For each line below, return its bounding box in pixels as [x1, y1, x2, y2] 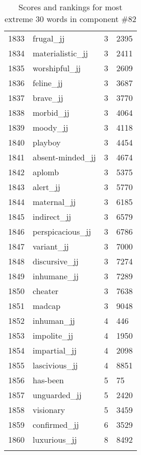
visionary [33, 404, 65, 416]
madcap [33, 300, 61, 312]
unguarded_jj [33, 389, 82, 401]
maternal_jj [33, 196, 76, 208]
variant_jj [33, 240, 69, 252]
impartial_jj [33, 344, 77, 356]
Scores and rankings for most [18, 1, 123, 13]
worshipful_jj [33, 62, 81, 74]
